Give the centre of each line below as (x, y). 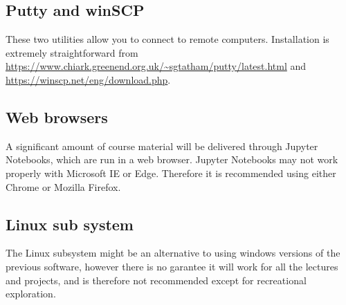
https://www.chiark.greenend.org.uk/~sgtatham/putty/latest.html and (156, 66)
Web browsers (57, 117)
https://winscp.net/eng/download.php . (88, 79)
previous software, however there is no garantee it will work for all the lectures (172, 266)
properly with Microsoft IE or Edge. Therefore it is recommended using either (171, 173)
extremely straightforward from (72, 52)
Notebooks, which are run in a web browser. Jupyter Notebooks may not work (172, 159)
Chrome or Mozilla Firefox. (63, 186)
